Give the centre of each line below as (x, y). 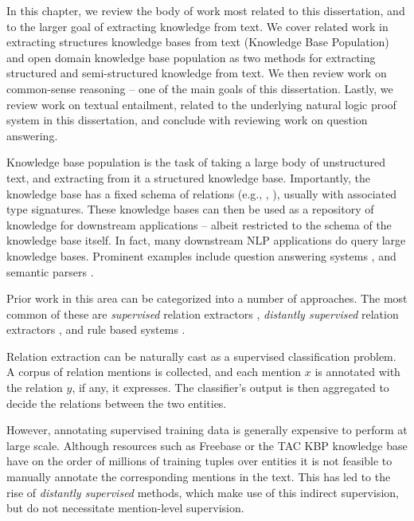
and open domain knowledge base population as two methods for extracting (191, 57)
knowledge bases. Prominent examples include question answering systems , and (201, 255)
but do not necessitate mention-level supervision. (125, 508)
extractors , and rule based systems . (96, 329)
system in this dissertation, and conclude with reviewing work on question (187, 120)
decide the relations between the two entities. (117, 403)
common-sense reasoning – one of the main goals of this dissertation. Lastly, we (200, 88)
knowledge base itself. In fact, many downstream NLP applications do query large (206, 240)
